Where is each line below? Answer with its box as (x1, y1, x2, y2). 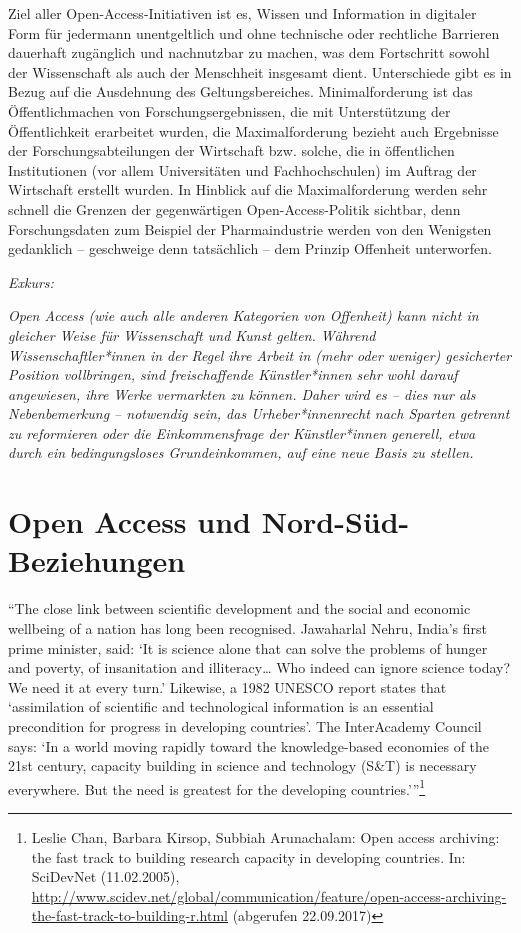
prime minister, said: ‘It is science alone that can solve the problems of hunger (8, 637, 488, 658)
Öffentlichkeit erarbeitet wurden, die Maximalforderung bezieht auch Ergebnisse (8, 120, 499, 141)
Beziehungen (8, 540, 186, 581)
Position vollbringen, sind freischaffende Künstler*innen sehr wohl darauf (8, 364, 458, 385)
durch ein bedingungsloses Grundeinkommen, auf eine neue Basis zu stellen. (8, 442, 474, 463)
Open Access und (8, 501, 251, 542)
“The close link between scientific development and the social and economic (8, 598, 471, 619)
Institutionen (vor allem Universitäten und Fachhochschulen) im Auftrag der (8, 159, 477, 180)
